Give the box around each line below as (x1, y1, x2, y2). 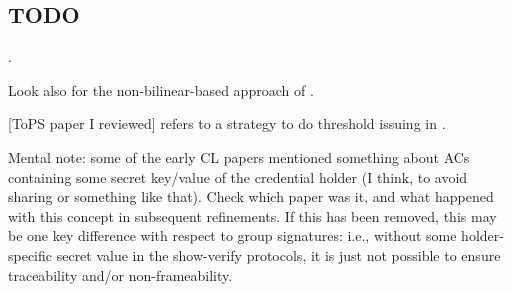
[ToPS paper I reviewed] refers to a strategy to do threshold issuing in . (8, 113, 446, 134)
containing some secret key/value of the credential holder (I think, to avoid (8, 166, 468, 187)
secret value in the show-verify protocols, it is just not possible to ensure (56, 244, 501, 265)
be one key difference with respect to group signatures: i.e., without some (8, 225, 457, 246)
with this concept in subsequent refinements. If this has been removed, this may (8, 205, 497, 226)
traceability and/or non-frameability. (8, 264, 233, 285)
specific (8, 244, 53, 265)
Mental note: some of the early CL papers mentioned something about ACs (8, 146, 470, 167)
